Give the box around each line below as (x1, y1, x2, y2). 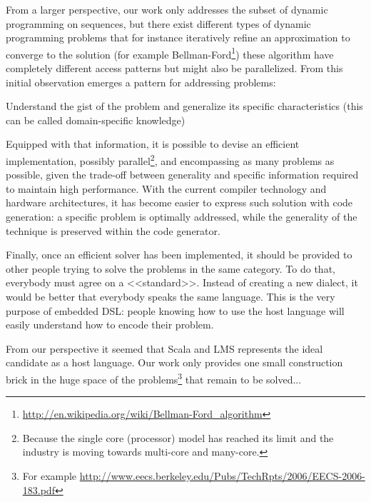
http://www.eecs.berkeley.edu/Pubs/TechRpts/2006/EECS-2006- (79, 468, 365, 483)
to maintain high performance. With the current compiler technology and (6, 181, 327, 196)
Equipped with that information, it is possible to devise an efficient (6, 136, 300, 151)
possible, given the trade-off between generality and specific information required (6, 167, 359, 182)
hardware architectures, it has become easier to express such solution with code (6, 195, 353, 210)
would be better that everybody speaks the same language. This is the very (6, 289, 335, 303)
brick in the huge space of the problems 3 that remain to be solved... (6, 369, 302, 386)
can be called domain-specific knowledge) (6, 112, 185, 127)
